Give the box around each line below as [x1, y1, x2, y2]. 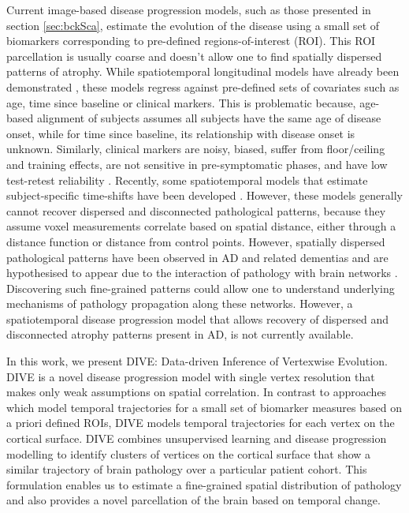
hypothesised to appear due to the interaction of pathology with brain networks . [6, 264, 398, 281]
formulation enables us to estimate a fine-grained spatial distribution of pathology [6, 476, 402, 492]
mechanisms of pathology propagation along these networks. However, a [6, 295, 353, 312]
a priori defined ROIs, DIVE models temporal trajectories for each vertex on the [6, 414, 395, 431]
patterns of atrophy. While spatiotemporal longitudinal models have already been [6, 63, 400, 80]
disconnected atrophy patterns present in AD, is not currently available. [6, 326, 354, 343]
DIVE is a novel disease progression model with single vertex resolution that [6, 368, 375, 384]
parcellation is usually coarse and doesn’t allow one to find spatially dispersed [6, 47, 382, 64]
